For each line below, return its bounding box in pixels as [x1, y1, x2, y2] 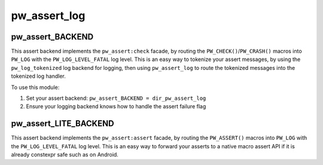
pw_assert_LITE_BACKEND [11, 118, 114, 129]
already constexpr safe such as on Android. [11, 151, 119, 158]
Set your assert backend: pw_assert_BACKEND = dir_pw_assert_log [26, 94, 206, 102]
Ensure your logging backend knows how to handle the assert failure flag [26, 103, 206, 110]
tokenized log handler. [11, 72, 66, 80]
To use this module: [11, 84, 60, 91]
